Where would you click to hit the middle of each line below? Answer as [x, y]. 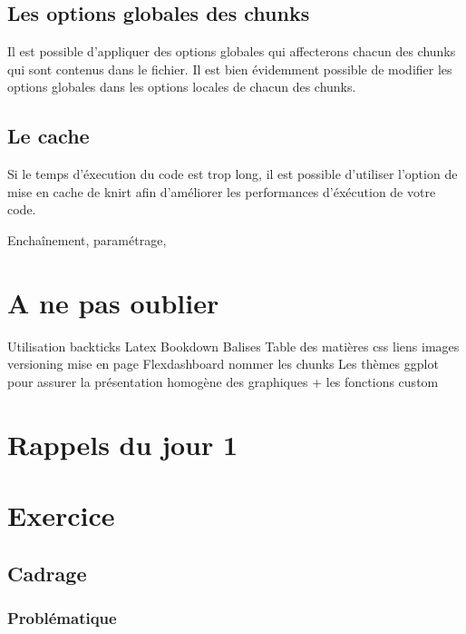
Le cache [49, 136]
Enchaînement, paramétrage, [87, 239]
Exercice [61, 515]
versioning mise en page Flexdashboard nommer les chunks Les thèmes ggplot [223, 364]
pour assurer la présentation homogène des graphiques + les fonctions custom [223, 381]
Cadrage [47, 573]
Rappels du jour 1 [123, 444]
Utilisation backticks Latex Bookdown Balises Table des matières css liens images [233, 346]
